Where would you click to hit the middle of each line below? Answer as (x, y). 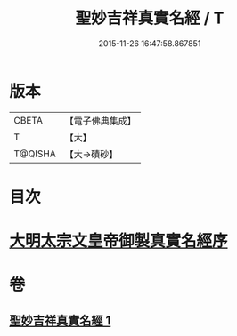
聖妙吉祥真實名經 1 (60, 320)
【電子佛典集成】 (100, 121)
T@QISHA (35, 154)
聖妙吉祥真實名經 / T (150, 18)
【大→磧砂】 (91, 154)
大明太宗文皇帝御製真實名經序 (119, 241)
